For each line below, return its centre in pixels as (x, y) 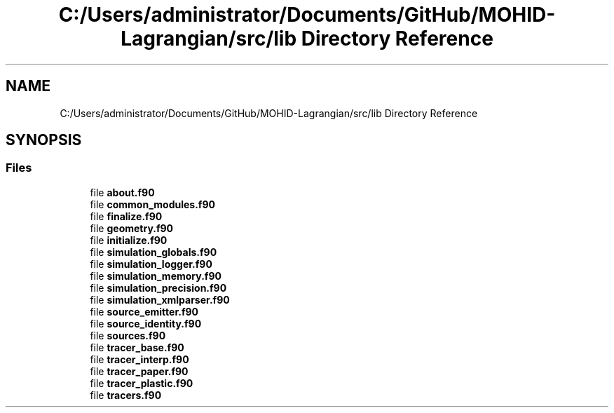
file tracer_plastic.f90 (142, 383)
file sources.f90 (128, 335)
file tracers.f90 (126, 395)
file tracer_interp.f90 (139, 359)
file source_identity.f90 (146, 323)
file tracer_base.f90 (137, 347)
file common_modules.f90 (152, 204)
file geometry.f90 (132, 228)
